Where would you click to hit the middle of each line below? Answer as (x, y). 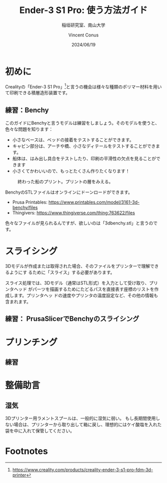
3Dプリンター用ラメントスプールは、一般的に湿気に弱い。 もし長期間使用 (81, 418)
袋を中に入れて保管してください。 (40, 431)
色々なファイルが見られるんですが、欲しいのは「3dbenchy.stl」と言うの (79, 223)
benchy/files (25, 208)
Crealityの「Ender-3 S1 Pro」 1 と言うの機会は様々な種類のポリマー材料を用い (83, 86)
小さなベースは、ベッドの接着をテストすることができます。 (73, 140)
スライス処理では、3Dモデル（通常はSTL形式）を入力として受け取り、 (77, 283)
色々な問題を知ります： (29, 129)
